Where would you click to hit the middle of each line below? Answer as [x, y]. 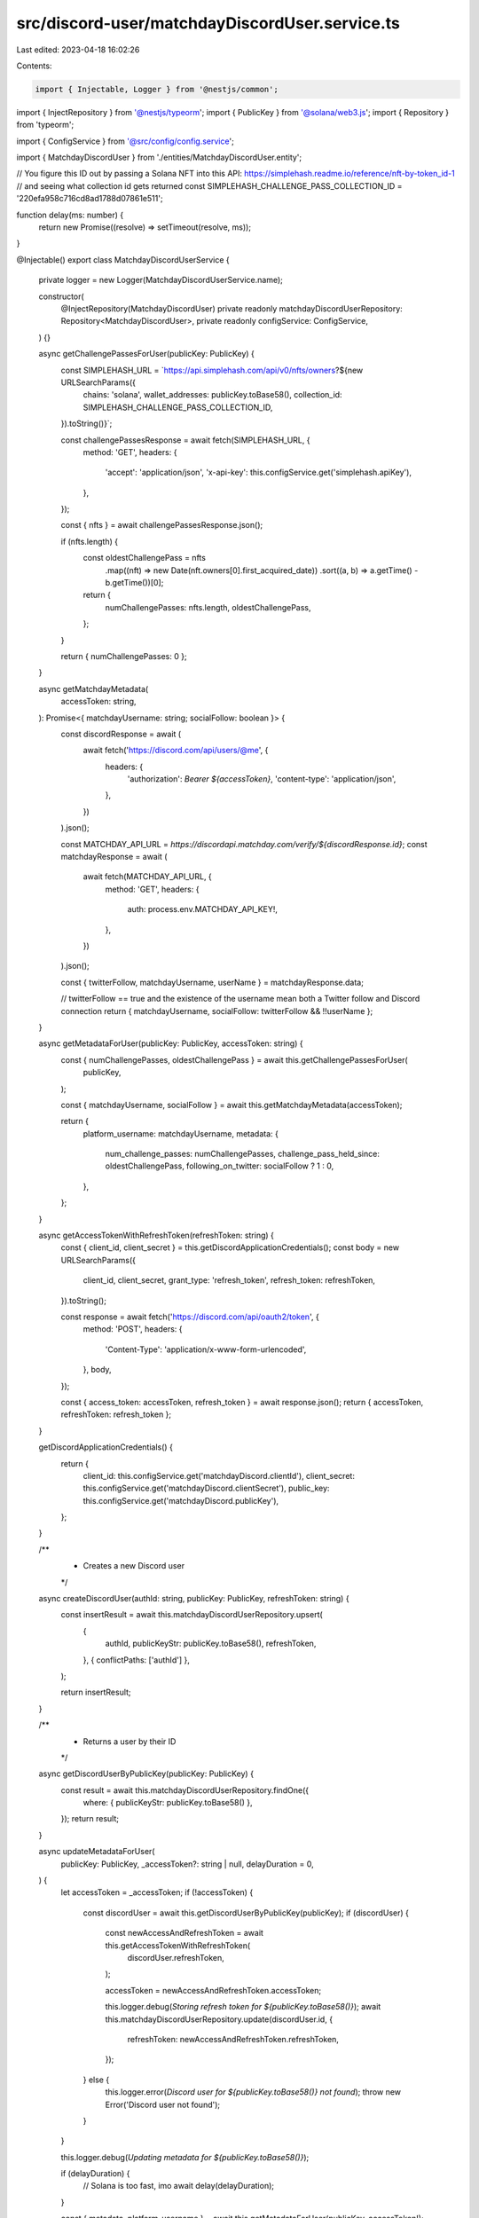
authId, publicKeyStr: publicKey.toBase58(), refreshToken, [211, 1644]
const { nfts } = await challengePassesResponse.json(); [162, 525]
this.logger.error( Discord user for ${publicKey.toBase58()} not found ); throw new [253, 2092]
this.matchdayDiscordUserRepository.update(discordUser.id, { [219, 2019]
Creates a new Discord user [134, 1566]
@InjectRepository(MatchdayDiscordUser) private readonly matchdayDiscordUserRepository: [232, 308]
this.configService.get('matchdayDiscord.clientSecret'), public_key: [206, 1488]
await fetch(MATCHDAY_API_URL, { [147, 877]
